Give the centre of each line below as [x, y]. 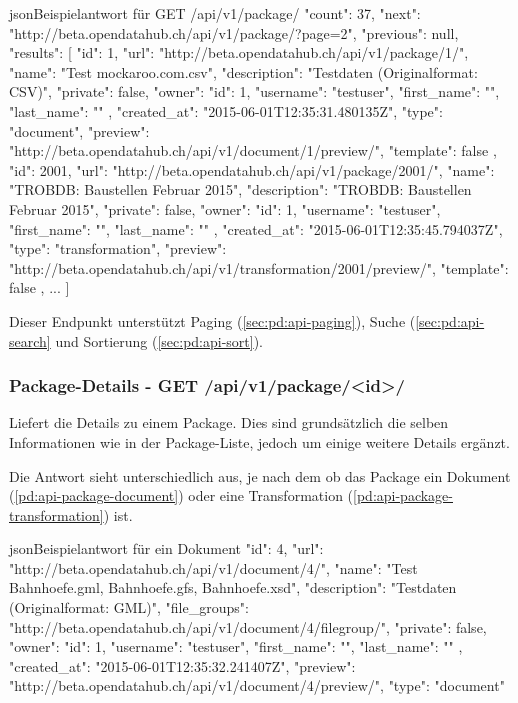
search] [30, 340]
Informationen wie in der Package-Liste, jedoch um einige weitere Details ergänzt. [259, 441]
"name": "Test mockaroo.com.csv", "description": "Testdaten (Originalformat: [243, 71]
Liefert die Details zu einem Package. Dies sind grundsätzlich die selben [229, 422]
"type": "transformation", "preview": [118, 248]
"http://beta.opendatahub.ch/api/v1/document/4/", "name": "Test [213, 567]
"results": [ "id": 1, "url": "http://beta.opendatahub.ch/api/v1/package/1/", [239, 52]
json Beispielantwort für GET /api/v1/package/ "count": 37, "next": [215, 13]
